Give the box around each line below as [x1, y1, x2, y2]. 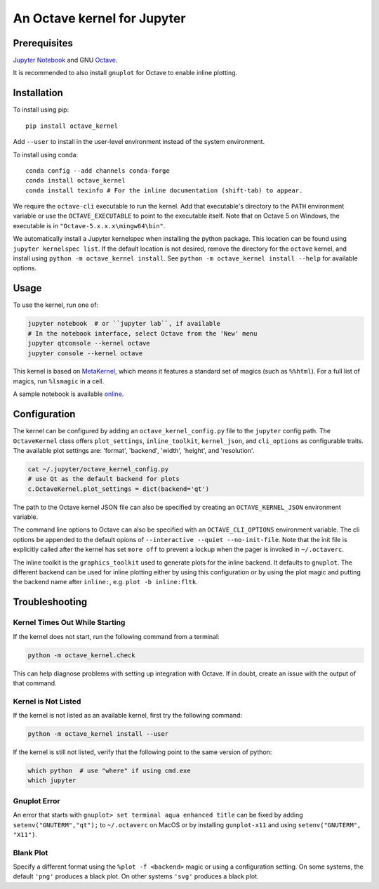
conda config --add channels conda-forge [25, 166, 170, 175]
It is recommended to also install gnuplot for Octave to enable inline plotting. [13, 69, 238, 77]
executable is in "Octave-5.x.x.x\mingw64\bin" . [13, 221, 166, 230]
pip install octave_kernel [25, 121, 119, 130]
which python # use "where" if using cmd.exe [27, 767, 191, 775]
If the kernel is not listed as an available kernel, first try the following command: [13, 711, 242, 720]
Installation [13, 87, 63, 99]
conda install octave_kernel [25, 176, 126, 185]
